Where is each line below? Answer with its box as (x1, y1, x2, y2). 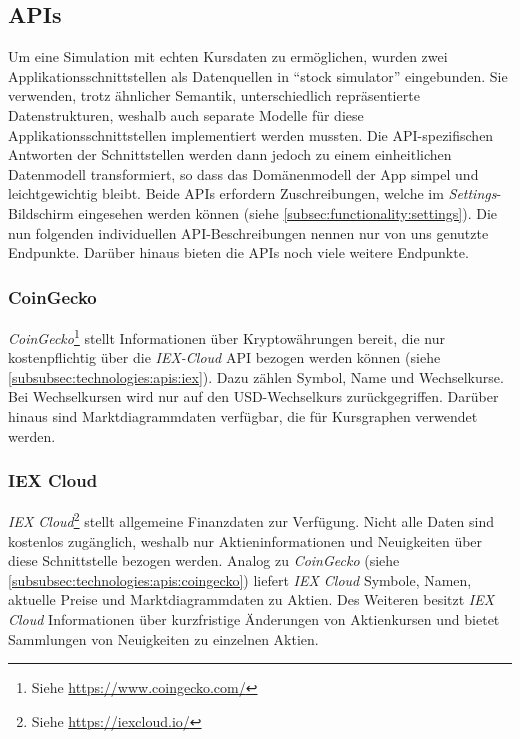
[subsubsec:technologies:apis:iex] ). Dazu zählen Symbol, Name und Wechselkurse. (8, 366, 504, 387)
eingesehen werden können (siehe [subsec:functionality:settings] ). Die (78, 202, 498, 223)
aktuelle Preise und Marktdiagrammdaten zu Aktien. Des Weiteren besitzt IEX (8, 589, 495, 610)
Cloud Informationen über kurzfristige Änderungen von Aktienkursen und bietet (8, 609, 500, 630)
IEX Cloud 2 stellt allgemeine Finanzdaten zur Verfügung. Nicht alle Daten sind (8, 508, 495, 532)
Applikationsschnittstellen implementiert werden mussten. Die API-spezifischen (8, 124, 494, 145)
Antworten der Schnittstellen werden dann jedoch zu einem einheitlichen (8, 144, 452, 165)
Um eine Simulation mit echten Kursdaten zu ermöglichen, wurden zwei (8, 46, 448, 67)
